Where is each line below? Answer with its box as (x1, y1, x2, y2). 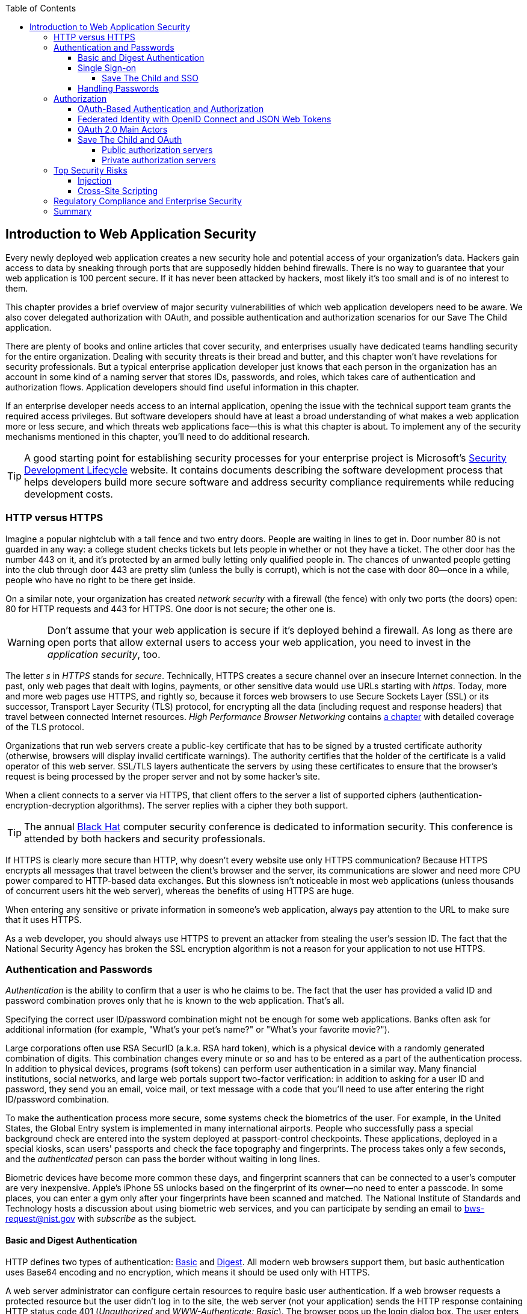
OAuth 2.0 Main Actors (78, 124, 168, 134)
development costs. (24, 487, 113, 500)
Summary (54, 206, 92, 216)
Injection (78, 175, 112, 186)
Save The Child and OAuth (78, 134, 182, 145)
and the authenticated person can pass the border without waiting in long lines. (5, 1154, 320, 1165)
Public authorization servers (102, 145, 213, 155)
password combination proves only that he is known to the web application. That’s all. (5, 995, 345, 1006)
